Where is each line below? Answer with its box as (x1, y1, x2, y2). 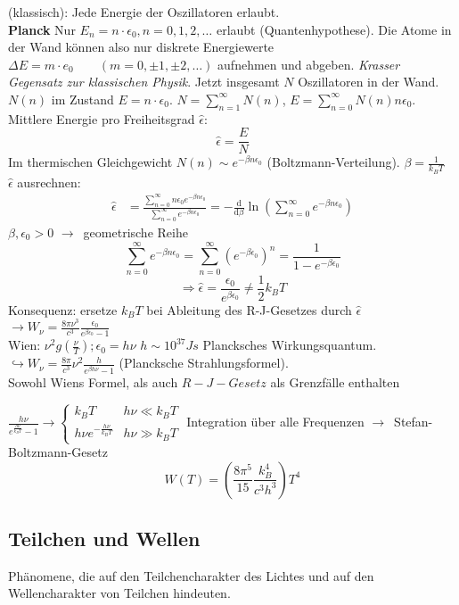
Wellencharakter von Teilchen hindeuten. (8, 584, 231, 602)
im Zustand (51, 89, 114, 108)
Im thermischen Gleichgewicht (8, 153, 173, 171)
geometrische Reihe (83, 222, 188, 241)
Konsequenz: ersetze (8, 300, 118, 319)
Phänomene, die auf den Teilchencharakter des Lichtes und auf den (8, 566, 374, 584)
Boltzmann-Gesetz (8, 443, 108, 461)
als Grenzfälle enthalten (270, 372, 400, 391)
